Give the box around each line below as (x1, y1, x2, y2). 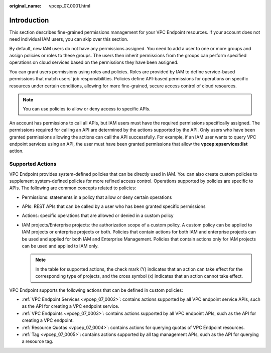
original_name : (9, 3, 42, 9)
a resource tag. (22, 338, 54, 344)
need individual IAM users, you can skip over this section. (9, 36, 128, 42)
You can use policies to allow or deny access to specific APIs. (23, 106, 151, 112)
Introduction (9, 16, 49, 25)
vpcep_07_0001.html (49, 3, 90, 9)
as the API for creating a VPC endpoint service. (22, 303, 119, 309)
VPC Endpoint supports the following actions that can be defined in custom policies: (9, 287, 183, 293)
